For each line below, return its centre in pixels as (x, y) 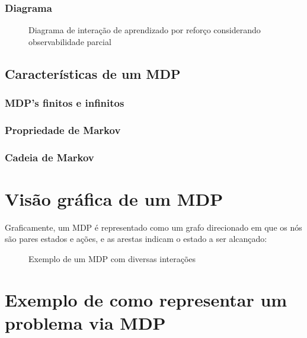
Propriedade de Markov (63, 130)
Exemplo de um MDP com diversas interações (112, 259)
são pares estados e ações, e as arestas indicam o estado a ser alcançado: (136, 239)
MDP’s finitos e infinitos (65, 103)
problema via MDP (85, 323)
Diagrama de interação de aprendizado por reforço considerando (145, 30)
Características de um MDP (93, 73)
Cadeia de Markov (49, 157)
